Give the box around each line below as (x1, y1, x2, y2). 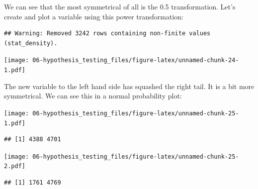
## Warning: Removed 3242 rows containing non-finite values (4, 30, 211, 37)
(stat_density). (4, 39, 58, 47)
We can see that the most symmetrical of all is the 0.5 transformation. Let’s (4, 1, 236, 11)
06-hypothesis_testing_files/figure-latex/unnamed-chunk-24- (32, 57, 239, 64)
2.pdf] (4, 163, 25, 170)
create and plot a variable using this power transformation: (4, 11, 183, 21)
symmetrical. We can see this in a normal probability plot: (4, 91, 182, 101)
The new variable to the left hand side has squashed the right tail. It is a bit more (4, 81, 255, 91)
